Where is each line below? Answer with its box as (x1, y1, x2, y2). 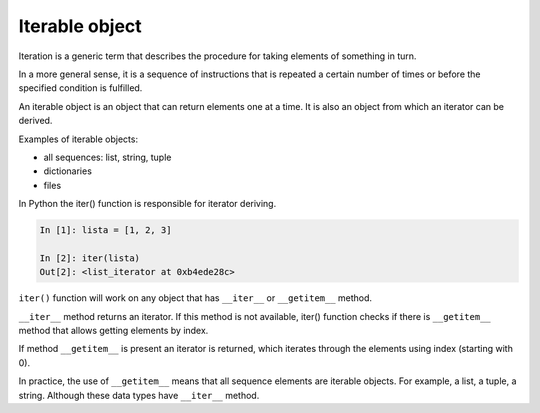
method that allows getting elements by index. (18, 324, 209, 336)
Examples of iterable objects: (18, 133, 139, 145)
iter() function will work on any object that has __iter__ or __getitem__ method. (18, 292, 373, 304)
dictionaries (43, 165, 92, 177)
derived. (18, 115, 53, 127)
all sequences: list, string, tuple (43, 151, 172, 163)
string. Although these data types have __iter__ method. (18, 389, 260, 401)
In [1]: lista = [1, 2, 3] (39, 225, 172, 236)
